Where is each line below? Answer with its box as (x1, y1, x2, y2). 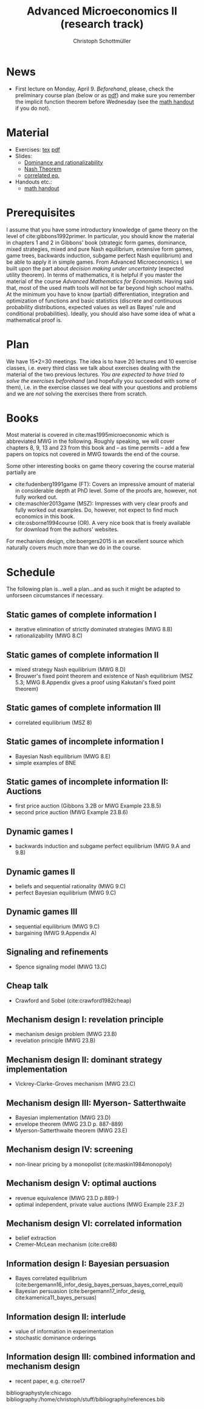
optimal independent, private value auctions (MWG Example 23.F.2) (15, 1201, 185, 1208)
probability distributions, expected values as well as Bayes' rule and (6, 303, 176, 310)
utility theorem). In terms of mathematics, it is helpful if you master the (6, 271, 182, 278)
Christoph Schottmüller (73, 37, 131, 44)
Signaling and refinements (6, 947, 109, 958)
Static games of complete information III (6, 703, 161, 713)
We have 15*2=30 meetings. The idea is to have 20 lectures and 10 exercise (6, 357, 197, 365)
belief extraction (15, 1235, 56, 1242)
